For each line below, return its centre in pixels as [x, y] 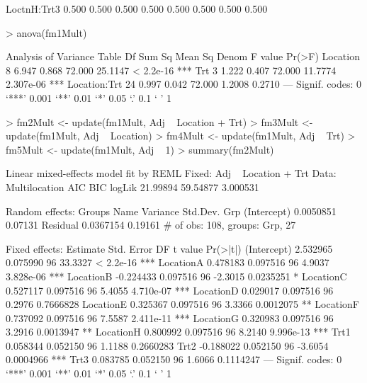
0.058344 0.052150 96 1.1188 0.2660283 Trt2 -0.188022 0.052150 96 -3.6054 [167, 345]
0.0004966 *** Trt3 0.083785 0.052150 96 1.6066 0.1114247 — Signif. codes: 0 [174, 359]
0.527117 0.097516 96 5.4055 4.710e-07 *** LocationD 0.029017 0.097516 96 [170, 290]
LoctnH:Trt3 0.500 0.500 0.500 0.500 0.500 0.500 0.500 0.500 [137, 8]
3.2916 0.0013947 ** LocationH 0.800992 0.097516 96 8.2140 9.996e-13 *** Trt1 [178, 332]
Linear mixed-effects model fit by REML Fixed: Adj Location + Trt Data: [171, 173]
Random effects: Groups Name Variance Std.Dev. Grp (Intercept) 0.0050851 [171, 211]
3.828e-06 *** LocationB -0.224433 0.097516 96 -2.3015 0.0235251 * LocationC [176, 276]
